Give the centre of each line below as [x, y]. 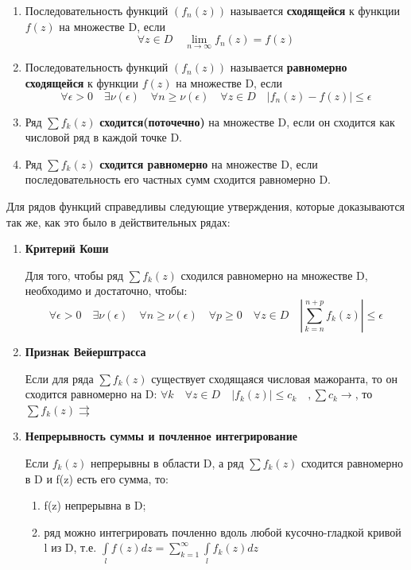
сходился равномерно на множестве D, [274, 275]
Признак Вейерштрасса [85, 351]
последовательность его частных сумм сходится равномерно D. [178, 179]
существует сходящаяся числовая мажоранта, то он [274, 378]
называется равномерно [289, 67]
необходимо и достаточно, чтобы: [106, 291]
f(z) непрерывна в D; [95, 505]
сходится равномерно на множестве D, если [209, 163]
